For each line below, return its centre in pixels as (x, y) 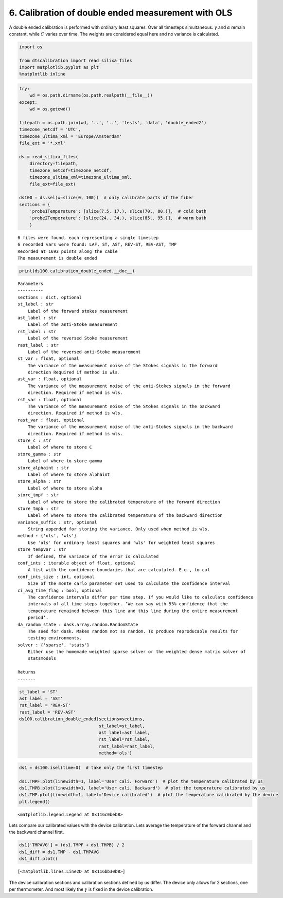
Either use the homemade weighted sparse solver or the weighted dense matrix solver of (137, 652)
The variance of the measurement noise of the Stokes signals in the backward (124, 406)
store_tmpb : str (38, 508)
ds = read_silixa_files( (49, 157)
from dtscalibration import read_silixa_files (76, 60)
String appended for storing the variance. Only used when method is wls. (119, 529)
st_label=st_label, (122, 726)
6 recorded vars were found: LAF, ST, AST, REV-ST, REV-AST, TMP (97, 244)
